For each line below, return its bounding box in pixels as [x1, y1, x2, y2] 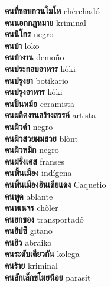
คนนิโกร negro [5, 28, 54, 40]
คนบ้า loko [5, 39, 40, 51]
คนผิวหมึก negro [5, 143, 59, 156]
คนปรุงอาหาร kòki [5, 86, 63, 98]
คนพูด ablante [5, 190, 53, 202]
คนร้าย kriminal [5, 259, 58, 272]
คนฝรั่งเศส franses [5, 155, 65, 167]
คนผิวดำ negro [5, 120, 53, 132]
